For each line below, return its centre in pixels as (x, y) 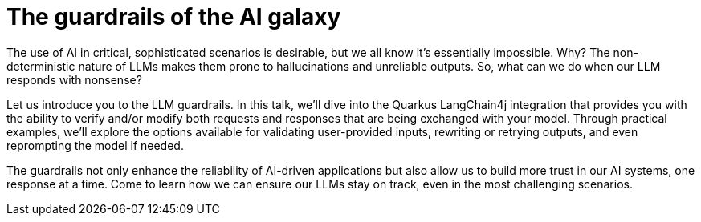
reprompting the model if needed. (95, 145)
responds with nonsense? (74, 79)
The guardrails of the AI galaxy (174, 17)
